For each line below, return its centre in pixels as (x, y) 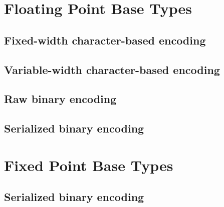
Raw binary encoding (60, 99)
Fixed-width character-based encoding (105, 40)
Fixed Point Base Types (89, 165)
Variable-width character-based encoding (112, 69)
